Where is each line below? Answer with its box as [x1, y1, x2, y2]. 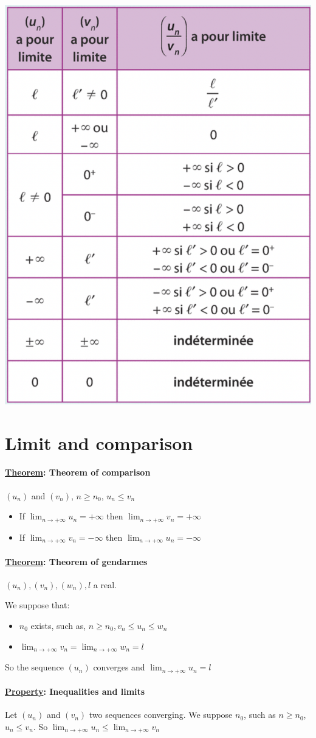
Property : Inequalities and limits [5, 685, 145, 698]
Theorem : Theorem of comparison [5, 466, 151, 479]
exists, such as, [30, 619, 86, 632]
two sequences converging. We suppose [89, 708, 233, 721]
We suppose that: [5, 599, 70, 611]
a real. [93, 578, 117, 591]
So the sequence [5, 661, 64, 673]
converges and [93, 661, 145, 673]
